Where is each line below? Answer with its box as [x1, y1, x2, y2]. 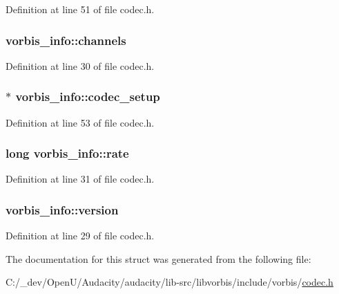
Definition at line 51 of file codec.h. [6, 2, 155, 16]
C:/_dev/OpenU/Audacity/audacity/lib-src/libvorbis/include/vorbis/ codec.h [6, 275, 333, 289]
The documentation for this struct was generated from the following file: [6, 251, 311, 266]
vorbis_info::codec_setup [15, 88, 160, 105]
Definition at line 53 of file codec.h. [6, 115, 155, 129]
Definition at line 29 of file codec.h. [6, 228, 155, 243]
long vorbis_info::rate [6, 145, 129, 162]
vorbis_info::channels [6, 31, 126, 48]
